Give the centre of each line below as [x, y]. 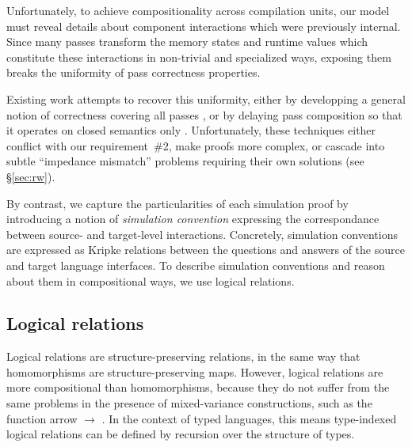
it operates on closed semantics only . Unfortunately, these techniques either [191, 130]
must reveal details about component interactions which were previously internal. [204, 26]
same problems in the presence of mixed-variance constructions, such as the [189, 403]
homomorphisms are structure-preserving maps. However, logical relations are [195, 371]
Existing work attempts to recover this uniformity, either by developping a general [206, 98]
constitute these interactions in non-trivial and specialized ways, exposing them [199, 57]
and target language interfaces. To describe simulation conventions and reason [196, 265]
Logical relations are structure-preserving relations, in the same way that [183, 356]
